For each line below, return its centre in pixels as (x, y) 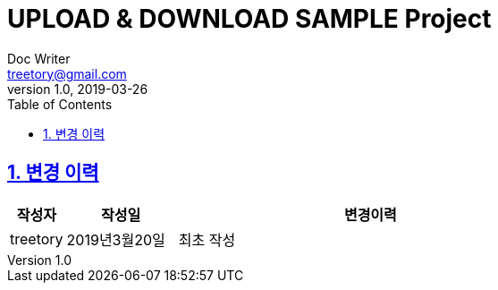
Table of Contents (60, 104)
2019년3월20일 (116, 239)
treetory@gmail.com (67, 73)
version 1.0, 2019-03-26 (78, 89)
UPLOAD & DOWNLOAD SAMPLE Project (249, 19)
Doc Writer (39, 58)
